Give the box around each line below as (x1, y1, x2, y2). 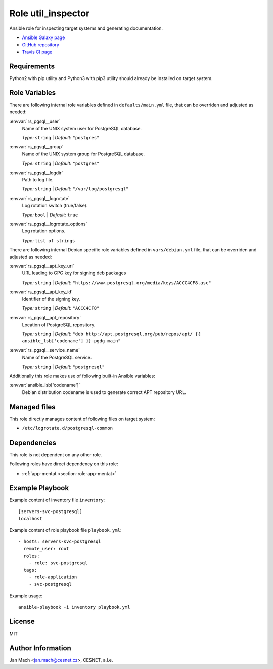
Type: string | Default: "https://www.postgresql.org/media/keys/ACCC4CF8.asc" (22, 279, 212, 286)
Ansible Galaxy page (22, 34, 65, 41)
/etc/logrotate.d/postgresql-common (22, 425, 113, 431)
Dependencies (9, 438, 57, 447)
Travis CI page (22, 49, 53, 55)
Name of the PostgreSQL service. (22, 355, 92, 361)
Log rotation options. (22, 228, 66, 234)
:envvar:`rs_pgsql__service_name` (9, 347, 80, 353)
